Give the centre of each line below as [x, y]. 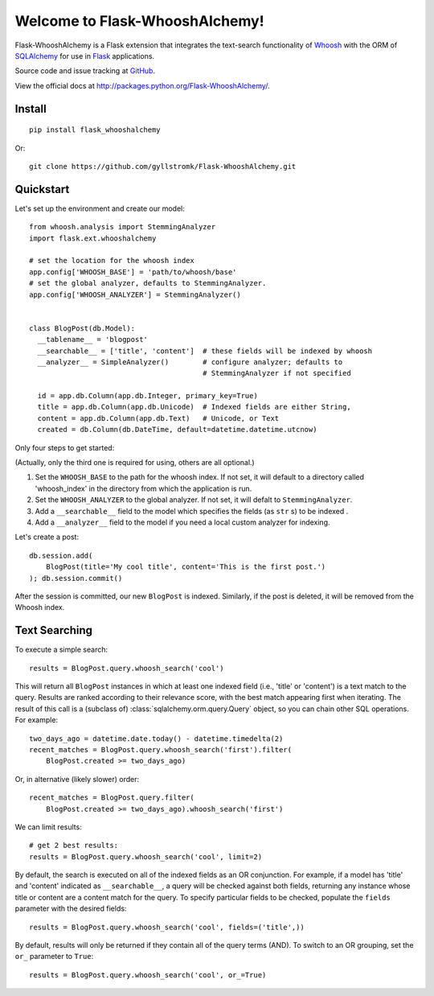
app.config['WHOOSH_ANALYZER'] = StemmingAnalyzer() [135, 294]
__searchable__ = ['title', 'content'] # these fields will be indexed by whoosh [205, 351]
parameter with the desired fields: [71, 908]
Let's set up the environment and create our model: [100, 208]
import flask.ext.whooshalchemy [93, 238]
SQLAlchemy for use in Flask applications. [85, 56]
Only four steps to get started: [65, 447]
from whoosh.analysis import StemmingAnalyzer [123, 227]
